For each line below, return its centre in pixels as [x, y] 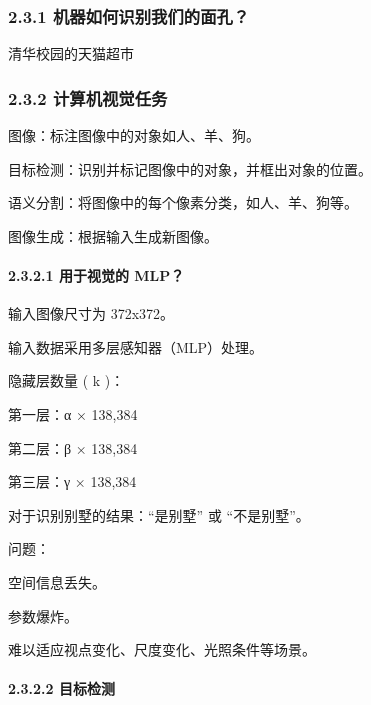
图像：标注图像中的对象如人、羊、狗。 [134, 135]
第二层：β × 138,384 [73, 447]
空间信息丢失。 [57, 581]
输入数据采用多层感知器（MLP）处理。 [136, 346]
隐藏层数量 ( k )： [66, 380]
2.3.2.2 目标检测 [61, 688]
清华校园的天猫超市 [71, 53]
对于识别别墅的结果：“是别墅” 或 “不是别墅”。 [159, 514]
